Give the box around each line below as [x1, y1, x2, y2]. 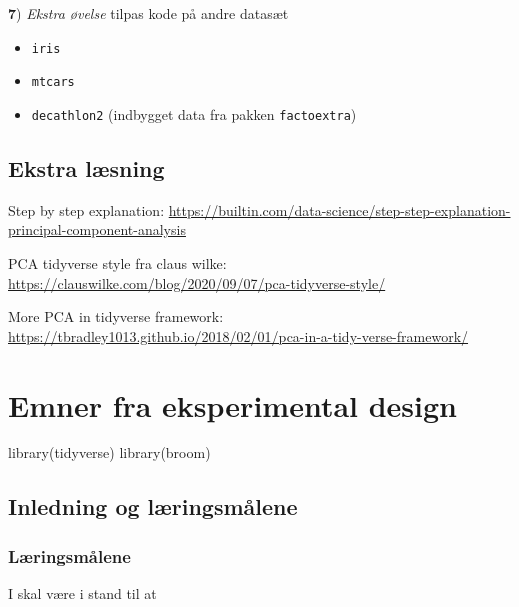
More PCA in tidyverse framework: [8, 306, 224, 327]
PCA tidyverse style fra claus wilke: [8, 252, 227, 273]
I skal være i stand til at [8, 583, 157, 604]
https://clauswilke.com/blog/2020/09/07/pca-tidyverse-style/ [8, 272, 386, 293]
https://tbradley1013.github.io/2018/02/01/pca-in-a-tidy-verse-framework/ [8, 325, 469, 346]
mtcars [31, 75, 75, 90]
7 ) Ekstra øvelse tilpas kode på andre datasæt [8, 3, 289, 23]
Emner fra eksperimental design [8, 384, 458, 425]
